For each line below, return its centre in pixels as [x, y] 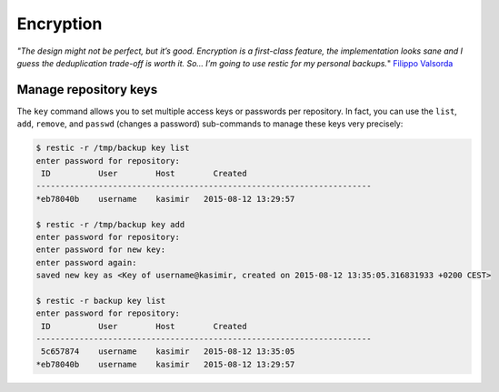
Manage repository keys [87, 90]
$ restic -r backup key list [101, 301]
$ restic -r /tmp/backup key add [110, 224]
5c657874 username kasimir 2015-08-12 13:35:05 [168, 352]
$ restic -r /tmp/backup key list [113, 148]
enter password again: [86, 262]
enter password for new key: [101, 250]
